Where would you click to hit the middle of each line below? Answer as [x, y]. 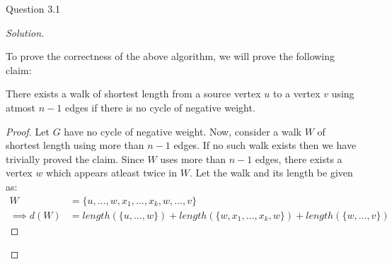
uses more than [193, 158]
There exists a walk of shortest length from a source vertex [133, 94]
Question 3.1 [33, 8]
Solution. [25, 32]
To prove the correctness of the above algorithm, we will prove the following [171, 56]
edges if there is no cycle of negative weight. [160, 107]
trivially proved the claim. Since [75, 158]
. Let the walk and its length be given [271, 173]
